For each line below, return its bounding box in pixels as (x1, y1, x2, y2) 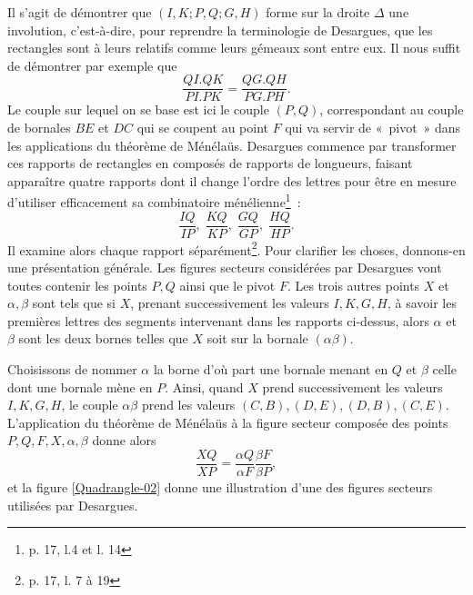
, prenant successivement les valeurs (130, 293, 329, 312)
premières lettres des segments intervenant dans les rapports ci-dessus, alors (7, 311, 429, 330)
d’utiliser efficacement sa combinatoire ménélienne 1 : (7, 190, 301, 212)
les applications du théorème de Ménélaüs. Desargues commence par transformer (7, 135, 457, 154)
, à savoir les (387, 293, 457, 312)
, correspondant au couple (319, 100, 464, 119)
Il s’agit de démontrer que (7, 3, 152, 21)
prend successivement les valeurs (262, 377, 443, 396)
